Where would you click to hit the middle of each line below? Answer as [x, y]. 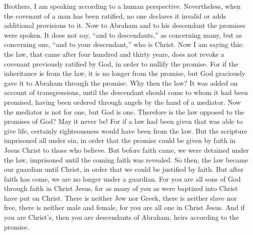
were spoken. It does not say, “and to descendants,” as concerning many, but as [123, 35]
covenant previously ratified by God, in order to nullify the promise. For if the [121, 63]
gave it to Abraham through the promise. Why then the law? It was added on [121, 82]
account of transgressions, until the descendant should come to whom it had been [126, 92]
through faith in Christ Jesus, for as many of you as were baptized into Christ [121, 188]
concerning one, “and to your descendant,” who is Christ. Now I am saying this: [124, 44]
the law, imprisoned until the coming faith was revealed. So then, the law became [126, 159]
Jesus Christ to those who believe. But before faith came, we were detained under [126, 150]
